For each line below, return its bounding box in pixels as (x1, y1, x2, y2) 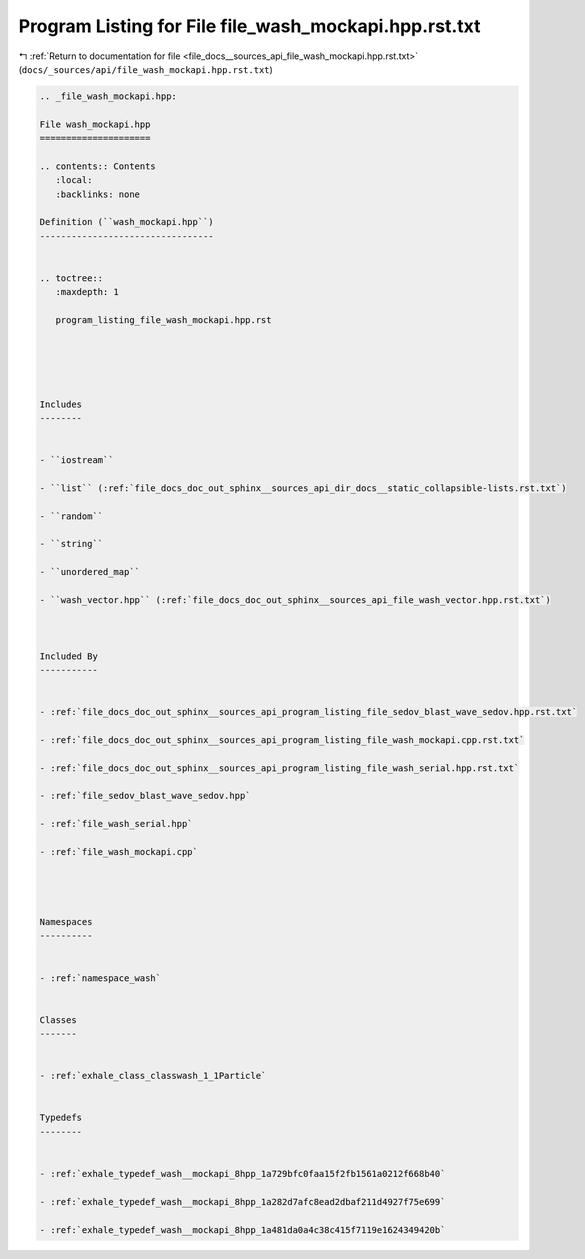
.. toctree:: (39, 273, 104, 284)
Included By (39, 650, 99, 662)
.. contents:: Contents (39, 160, 157, 172)
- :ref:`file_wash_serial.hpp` (39, 818, 194, 830)
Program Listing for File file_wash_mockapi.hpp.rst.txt (18, 15, 481, 37)
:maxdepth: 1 (55, 286, 120, 298)
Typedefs (39, 1112, 83, 1124)
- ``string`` (39, 538, 104, 550)
